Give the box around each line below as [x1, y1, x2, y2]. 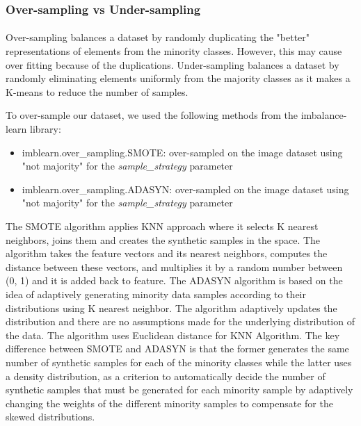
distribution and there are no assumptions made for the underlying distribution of [6, 314, 355, 329]
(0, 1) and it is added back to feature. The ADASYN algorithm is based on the [6, 273, 343, 288]
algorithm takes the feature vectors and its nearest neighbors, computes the [6, 246, 328, 261]
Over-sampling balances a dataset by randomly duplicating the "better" [6, 30, 310, 44]
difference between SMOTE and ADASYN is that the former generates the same [6, 341, 349, 356]
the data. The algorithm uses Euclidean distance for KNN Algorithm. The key [6, 327, 340, 342]
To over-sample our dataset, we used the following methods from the [6, 108, 298, 122]
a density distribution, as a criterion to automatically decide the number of [6, 368, 326, 383]
